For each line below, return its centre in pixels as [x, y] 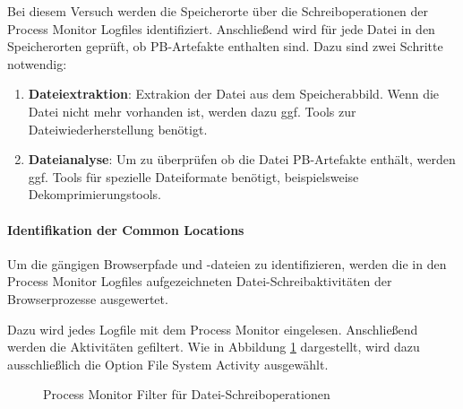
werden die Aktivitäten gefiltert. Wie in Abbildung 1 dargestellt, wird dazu [214, 347]
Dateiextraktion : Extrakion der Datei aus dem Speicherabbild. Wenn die [234, 94]
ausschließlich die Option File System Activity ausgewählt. [168, 364]
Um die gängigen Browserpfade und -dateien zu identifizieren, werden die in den [227, 263]
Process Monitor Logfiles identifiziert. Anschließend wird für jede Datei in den [221, 28]
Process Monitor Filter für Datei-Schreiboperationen [187, 394]
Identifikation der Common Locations [126, 229]
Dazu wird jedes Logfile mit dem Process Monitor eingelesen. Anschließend [213, 329]
